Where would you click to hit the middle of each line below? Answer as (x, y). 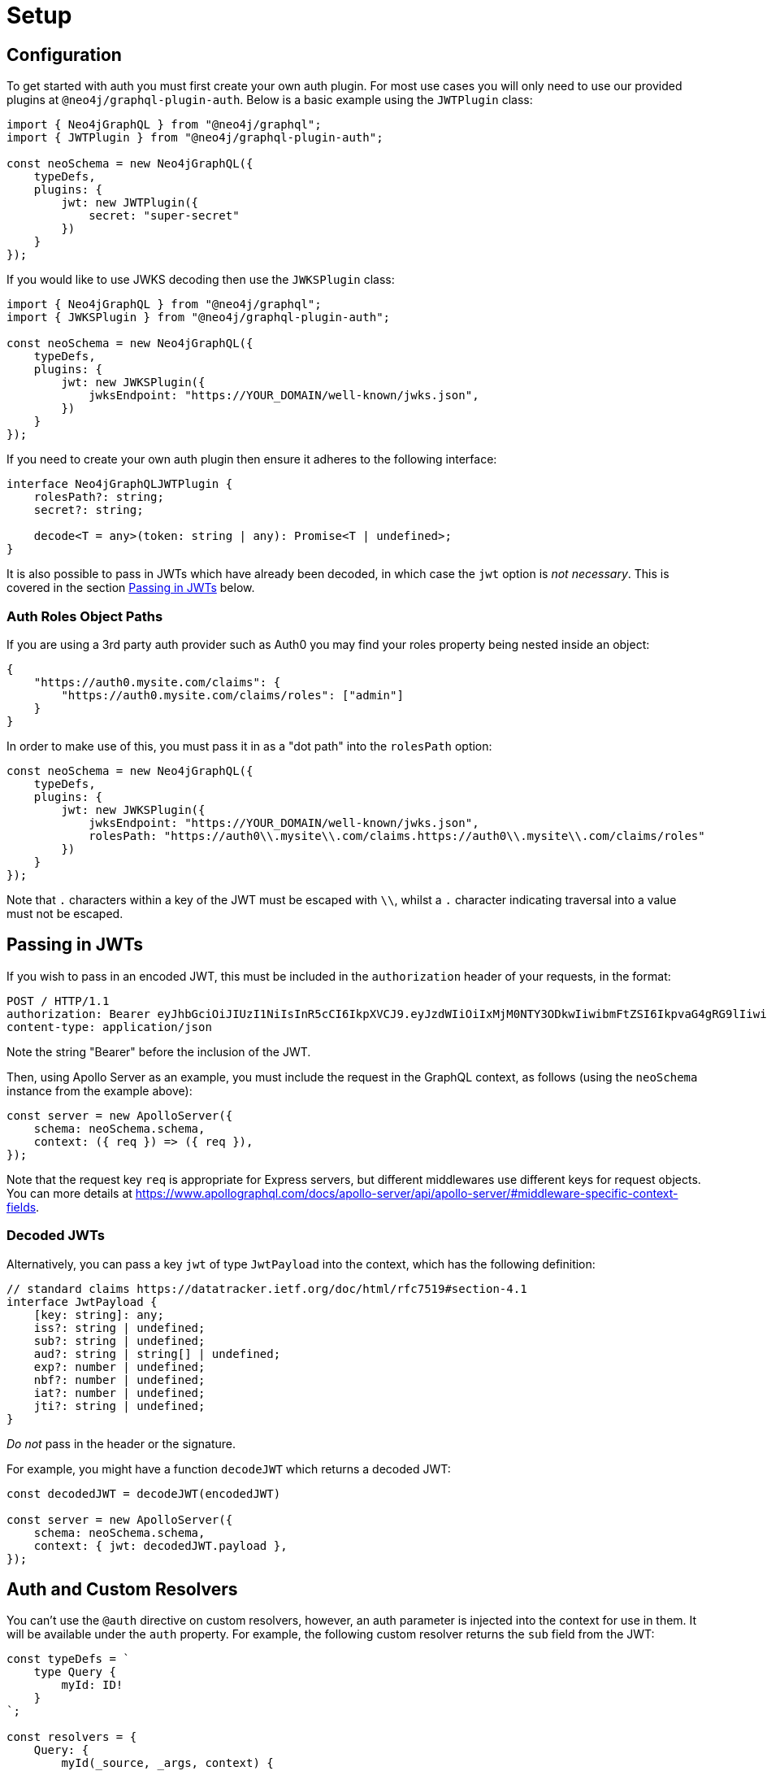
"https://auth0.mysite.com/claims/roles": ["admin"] (232, 695)
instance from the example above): (100, 1090)
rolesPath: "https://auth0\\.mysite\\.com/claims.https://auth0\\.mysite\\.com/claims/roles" (397, 835)
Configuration (64, 54)
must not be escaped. (65, 913)
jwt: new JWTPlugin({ (130, 203)
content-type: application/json (109, 1027)
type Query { (75, 1672)
